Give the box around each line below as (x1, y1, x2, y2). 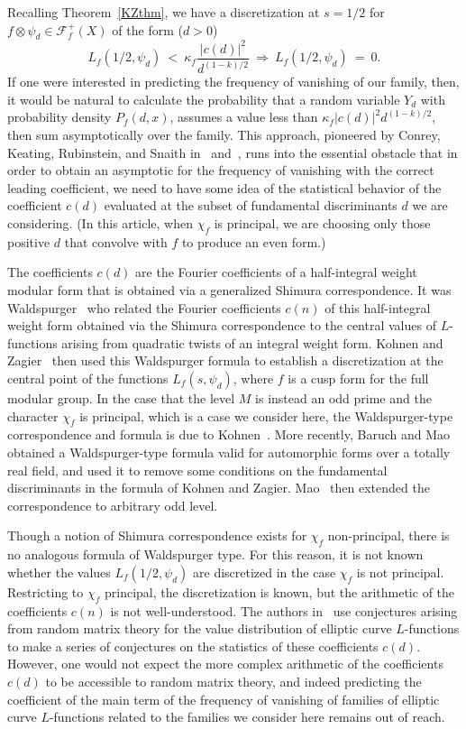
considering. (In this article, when (7, 214, 193, 233)
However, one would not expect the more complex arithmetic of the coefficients (7, 654, 443, 673)
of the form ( (112, 20, 183, 39)
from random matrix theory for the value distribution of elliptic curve (7, 619, 392, 638)
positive (7, 232, 50, 251)
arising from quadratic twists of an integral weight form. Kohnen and (61, 333, 443, 352)
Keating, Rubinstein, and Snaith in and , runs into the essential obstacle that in (7, 143, 458, 161)
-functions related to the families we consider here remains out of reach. (49, 707, 445, 726)
